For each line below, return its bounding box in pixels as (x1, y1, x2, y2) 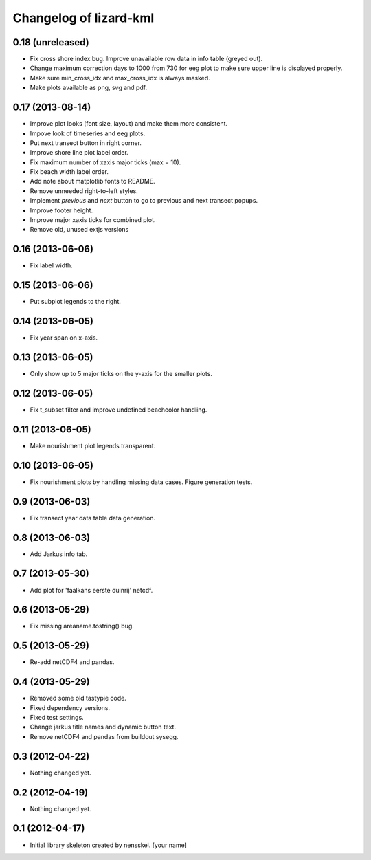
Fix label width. (30, 261, 74, 269)
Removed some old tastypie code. (30, 694, 126, 703)
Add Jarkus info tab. (30, 550, 88, 558)
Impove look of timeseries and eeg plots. (30, 129, 146, 137)
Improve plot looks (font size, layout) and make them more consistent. (30, 120, 228, 128)
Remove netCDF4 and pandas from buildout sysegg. (30, 732, 179, 740)
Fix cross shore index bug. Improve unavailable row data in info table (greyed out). (30, 55, 263, 63)
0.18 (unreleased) (12, 36, 89, 48)
